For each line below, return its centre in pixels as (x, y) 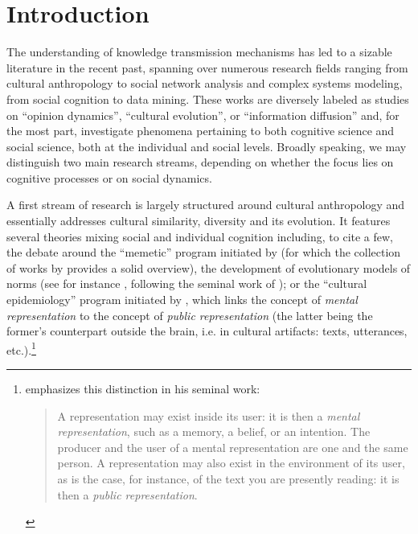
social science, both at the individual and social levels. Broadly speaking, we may (207, 146)
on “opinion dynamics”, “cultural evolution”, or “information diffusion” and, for (203, 115)
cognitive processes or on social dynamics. (109, 177)
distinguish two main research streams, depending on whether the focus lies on (200, 162)
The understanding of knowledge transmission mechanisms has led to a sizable (199, 52)
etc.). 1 (21, 348)
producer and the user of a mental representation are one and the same (233, 447)
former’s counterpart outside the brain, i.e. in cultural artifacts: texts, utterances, (207, 331)
